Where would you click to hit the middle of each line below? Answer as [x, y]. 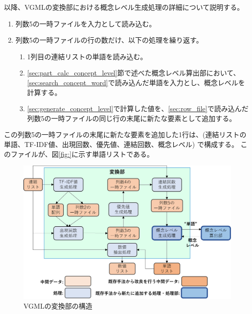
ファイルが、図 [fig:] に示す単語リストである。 [82, 154]
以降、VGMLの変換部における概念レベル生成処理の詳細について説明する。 [124, 7]
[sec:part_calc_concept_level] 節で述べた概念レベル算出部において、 [134, 73]
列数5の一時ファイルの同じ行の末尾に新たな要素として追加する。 [132, 118]
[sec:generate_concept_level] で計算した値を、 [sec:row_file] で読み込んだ [138, 109]
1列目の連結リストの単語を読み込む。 [87, 56]
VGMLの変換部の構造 [58, 305]
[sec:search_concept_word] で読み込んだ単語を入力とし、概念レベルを [136, 82]
